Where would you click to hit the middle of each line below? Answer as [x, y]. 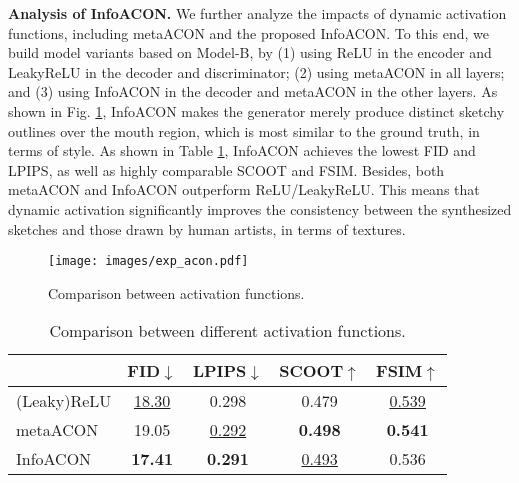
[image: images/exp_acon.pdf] [148, 261]
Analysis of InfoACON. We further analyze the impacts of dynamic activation [257, 13]
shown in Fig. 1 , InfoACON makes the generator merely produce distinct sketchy [256, 110]
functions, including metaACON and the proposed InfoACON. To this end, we [248, 32]
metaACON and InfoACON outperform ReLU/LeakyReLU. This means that [244, 189]
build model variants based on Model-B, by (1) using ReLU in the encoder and [250, 52]
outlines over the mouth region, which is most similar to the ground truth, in [244, 130]
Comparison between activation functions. [176, 292]
